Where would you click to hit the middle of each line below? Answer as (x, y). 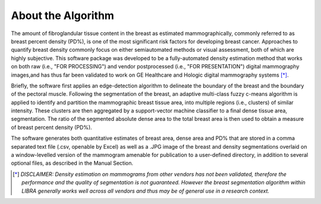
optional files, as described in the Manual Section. (72, 163)
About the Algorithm (62, 15)
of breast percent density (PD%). (51, 127)
